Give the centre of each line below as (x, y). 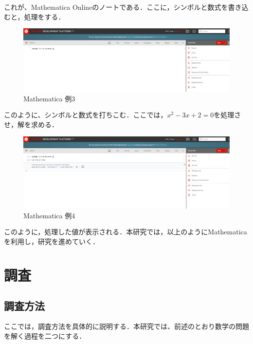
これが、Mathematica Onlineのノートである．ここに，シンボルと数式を (116, 7)
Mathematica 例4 (49, 215)
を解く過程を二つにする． (45, 335)
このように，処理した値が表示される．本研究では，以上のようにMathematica (126, 232)
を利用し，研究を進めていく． (52, 241)
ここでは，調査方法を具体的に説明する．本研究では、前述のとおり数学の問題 (126, 326)
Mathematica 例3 (49, 98)
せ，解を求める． (31, 124)
